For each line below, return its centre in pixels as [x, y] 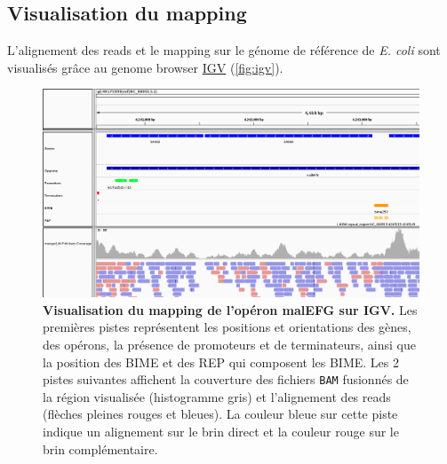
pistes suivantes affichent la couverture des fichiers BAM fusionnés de [226, 379]
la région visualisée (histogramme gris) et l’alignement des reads [217, 396]
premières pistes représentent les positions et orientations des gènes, [227, 327]
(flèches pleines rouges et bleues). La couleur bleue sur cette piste [220, 414]
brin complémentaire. [100, 448]
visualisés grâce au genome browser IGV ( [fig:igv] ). [145, 67]
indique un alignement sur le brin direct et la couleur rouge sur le [221, 431]
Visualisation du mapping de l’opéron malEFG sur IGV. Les [230, 309]
